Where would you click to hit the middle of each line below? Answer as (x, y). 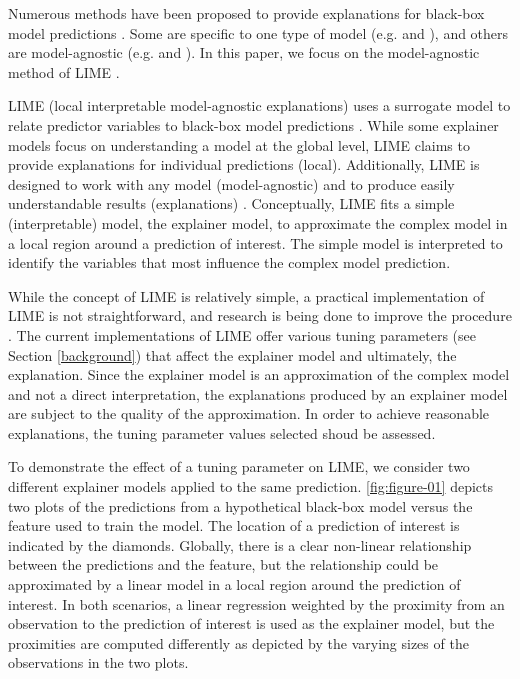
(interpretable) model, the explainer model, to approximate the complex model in (258, 222)
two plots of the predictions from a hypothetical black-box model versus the (240, 505)
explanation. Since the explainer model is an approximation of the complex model (259, 374)
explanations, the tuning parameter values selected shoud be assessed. (222, 432)
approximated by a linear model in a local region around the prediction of (234, 584)
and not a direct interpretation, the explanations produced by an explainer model (258, 393)
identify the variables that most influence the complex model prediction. (229, 262)
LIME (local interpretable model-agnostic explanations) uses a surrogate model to (259, 105)
